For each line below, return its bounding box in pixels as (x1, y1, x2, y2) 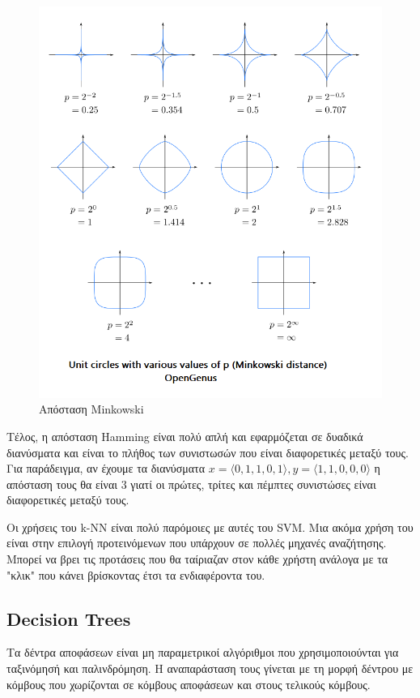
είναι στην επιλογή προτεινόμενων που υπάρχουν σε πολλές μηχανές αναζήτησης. (6, 534, 387, 551)
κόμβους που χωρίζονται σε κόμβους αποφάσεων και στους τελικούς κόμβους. (6, 675, 371, 692)
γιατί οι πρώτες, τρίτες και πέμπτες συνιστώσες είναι (130, 475, 376, 492)
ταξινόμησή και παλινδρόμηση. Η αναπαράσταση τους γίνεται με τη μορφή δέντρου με (6, 660, 414, 677)
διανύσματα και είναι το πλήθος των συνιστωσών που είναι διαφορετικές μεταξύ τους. (6, 443, 409, 460)
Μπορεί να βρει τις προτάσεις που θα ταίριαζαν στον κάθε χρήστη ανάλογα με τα (6, 550, 388, 567)
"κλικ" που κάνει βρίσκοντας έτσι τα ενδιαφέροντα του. (6, 566, 265, 583)
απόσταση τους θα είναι (6, 475, 117, 492)
